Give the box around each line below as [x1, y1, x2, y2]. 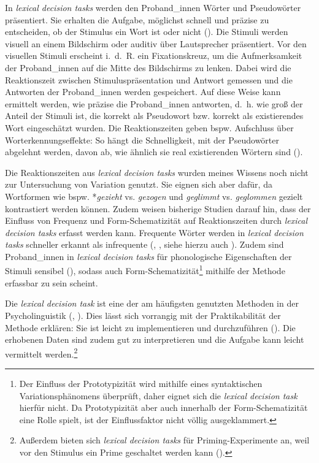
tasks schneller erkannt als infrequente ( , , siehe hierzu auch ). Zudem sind [5, 238, 284, 251]
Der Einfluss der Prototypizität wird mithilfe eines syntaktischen [19, 377, 263, 389]
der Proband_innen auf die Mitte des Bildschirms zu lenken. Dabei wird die [5, 61, 291, 74]
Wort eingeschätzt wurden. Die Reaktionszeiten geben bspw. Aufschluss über [5, 121, 294, 134]
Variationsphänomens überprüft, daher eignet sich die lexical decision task [19, 389, 298, 402]
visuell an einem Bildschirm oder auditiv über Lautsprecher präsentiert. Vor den [5, 37, 307, 50]
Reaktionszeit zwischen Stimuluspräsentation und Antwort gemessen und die [5, 73, 293, 86]
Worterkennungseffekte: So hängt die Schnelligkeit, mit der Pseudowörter [5, 133, 280, 146]
